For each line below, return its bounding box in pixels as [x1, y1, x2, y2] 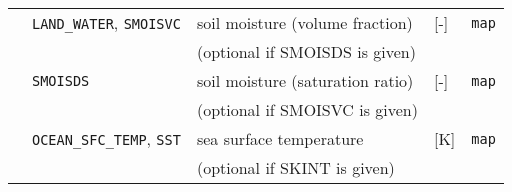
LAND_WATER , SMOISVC [32, 11, 181, 34]
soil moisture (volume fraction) [196, 11, 413, 34]
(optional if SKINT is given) [196, 156, 395, 179]
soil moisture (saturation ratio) [196, 69, 414, 92]
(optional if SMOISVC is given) [196, 98, 418, 121]
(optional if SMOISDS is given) [196, 40, 416, 63]
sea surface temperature [196, 127, 364, 150]
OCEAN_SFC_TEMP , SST [32, 127, 181, 150]
